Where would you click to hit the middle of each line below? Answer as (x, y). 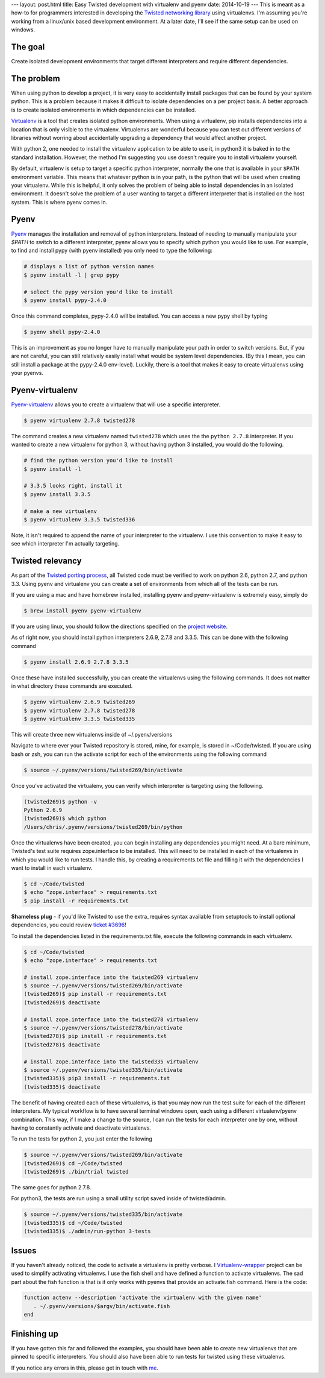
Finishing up (35, 1334)
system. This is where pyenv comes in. (59, 202)
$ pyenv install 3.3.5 (57, 494)
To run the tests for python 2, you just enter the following (82, 1139)
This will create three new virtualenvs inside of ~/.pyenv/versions (92, 734)
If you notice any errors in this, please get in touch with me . (85, 1368)
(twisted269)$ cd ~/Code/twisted (73, 1163)
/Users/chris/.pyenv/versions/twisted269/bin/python (103, 827)
